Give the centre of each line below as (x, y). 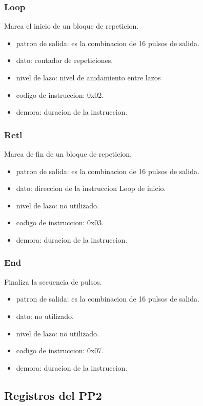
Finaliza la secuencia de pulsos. (53, 281)
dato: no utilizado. (45, 316)
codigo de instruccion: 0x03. (60, 222)
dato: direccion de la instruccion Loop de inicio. (91, 188)
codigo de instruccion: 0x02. (60, 94)
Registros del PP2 (53, 395)
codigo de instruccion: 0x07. (60, 350)
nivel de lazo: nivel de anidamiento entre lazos (88, 77)
